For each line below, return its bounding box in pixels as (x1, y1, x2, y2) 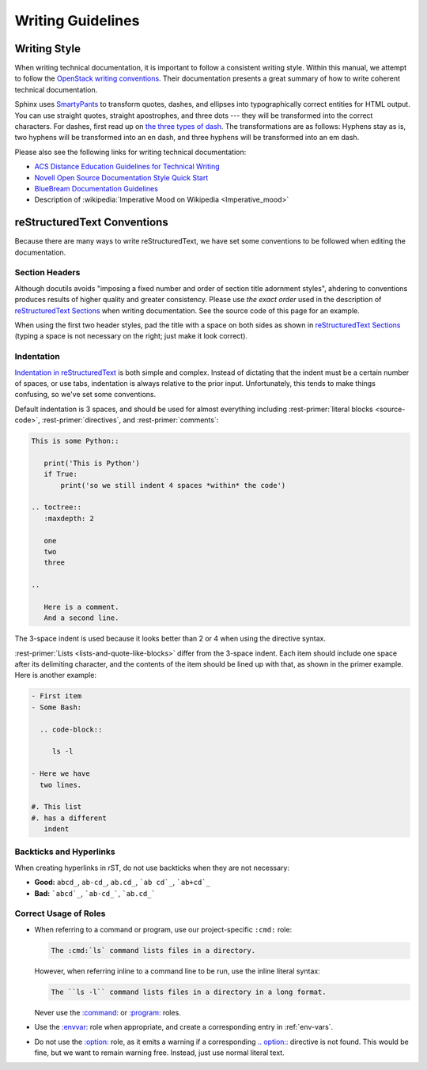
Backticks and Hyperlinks (14, 846, 115, 857)
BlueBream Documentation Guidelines (34, 183, 158, 193)
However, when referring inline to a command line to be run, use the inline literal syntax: (34, 966, 320, 976)
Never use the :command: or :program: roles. (34, 1008, 181, 1017)
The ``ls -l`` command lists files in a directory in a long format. (51, 987, 327, 996)
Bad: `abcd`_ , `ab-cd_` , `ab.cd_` (34, 888, 156, 898)
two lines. (40, 780, 82, 789)
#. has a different (31, 813, 107, 822)
